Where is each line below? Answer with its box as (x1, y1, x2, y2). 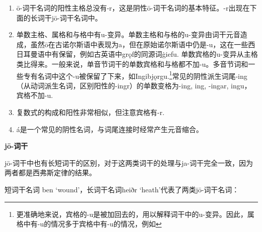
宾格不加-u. (16, 90, 53, 100)
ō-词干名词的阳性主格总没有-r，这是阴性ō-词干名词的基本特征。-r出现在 (16, 3, 250, 13)
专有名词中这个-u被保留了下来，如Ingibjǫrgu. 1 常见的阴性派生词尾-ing (23, 69, 247, 81)
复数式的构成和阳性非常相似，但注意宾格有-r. (16, 107, 164, 117)
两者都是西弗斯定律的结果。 (5, 167, 96, 178)
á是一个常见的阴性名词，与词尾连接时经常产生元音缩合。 (16, 124, 203, 134)
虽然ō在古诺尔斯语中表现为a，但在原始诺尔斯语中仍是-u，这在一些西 (30, 39, 255, 49)
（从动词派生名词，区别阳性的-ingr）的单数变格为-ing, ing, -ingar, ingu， (16, 80, 251, 90)
